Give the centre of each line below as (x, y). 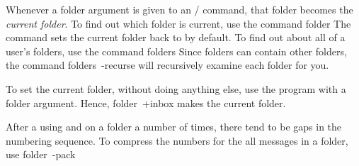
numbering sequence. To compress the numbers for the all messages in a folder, (177, 140)
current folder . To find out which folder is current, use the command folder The (178, 23)
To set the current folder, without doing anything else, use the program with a (176, 88)
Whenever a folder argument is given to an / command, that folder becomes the (179, 9)
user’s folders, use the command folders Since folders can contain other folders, (176, 51)
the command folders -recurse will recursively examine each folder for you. (167, 65)
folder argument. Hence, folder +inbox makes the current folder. (146, 103)
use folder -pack (41, 154)
